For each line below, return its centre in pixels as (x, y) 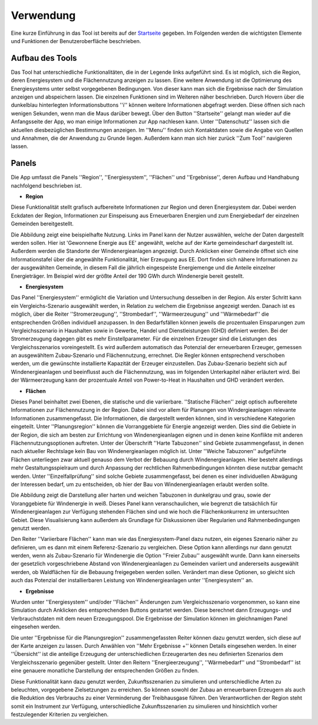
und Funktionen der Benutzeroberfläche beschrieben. (76, 41)
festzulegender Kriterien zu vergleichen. (60, 714)
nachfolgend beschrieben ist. (47, 185)
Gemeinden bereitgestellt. (42, 224)
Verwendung (43, 15)
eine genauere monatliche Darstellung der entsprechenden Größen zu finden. (105, 671)
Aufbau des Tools (44, 58)
